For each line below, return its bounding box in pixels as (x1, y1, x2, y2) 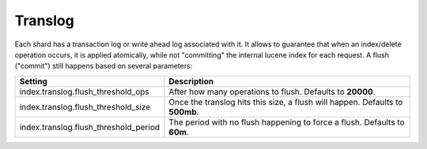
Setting (19, 76, 47, 87)
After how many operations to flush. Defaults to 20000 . (168, 86, 376, 97)
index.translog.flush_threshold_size (19, 101, 151, 112)
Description (168, 76, 213, 87)
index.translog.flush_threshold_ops (19, 86, 149, 97)
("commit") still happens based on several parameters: (14, 61, 193, 71)
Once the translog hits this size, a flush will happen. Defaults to (168, 96, 403, 107)
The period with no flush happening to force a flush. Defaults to (168, 117, 405, 128)
